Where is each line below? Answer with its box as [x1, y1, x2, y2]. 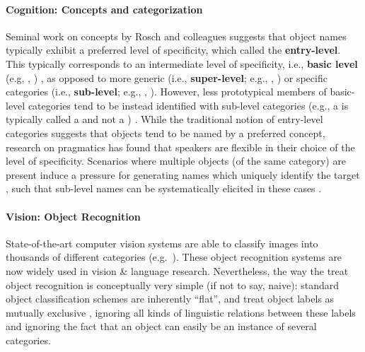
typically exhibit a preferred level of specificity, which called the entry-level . [6, 42, 341, 57]
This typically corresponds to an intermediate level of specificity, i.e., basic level [6, 56, 358, 71]
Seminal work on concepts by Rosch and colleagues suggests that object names [6, 28, 347, 43]
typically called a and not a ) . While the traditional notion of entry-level [6, 112, 323, 127]
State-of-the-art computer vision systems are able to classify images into [6, 235, 318, 250]
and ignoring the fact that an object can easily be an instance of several [6, 319, 317, 334]
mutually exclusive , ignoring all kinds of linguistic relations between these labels [6, 305, 356, 319]
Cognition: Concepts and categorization [6, 1, 203, 16]
